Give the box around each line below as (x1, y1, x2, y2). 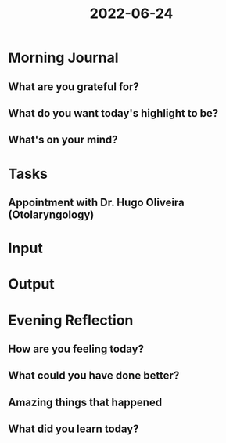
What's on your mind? (8, 133, 119, 147)
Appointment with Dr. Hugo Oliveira (8, 195, 185, 209)
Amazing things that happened (8, 395, 163, 409)
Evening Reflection (8, 311, 134, 329)
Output (8, 275, 55, 293)
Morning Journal (8, 49, 119, 67)
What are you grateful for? (8, 80, 139, 93)
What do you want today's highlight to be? (8, 107, 219, 120)
